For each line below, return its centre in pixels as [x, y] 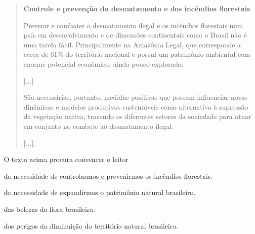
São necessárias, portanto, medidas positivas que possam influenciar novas [135, 97]
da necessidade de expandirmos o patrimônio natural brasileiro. [100, 192]
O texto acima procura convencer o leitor [66, 159]
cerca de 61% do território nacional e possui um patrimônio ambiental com [137, 54]
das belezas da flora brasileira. [50, 209]
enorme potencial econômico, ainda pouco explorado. [104, 63]
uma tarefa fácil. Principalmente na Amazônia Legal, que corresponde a [132, 44]
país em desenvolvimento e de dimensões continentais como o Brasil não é [135, 35]
